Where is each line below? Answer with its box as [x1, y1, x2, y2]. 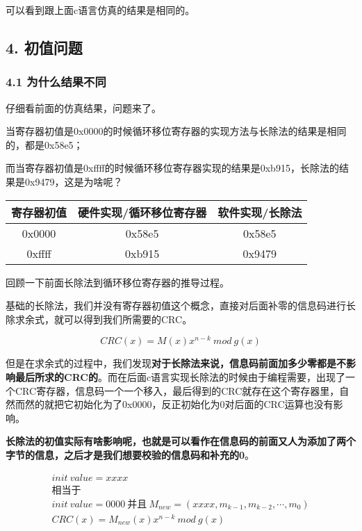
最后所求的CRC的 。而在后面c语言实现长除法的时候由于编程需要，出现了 [15, 370, 346, 384]
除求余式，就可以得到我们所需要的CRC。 [6, 311, 192, 326]
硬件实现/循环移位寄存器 [78, 204, 207, 220]
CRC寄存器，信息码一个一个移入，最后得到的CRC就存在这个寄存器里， [15, 383, 340, 398]
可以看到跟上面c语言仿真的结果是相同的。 [6, 3, 195, 17]
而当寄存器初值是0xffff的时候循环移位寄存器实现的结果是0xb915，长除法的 [6, 161, 339, 175]
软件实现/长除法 [217, 204, 302, 220]
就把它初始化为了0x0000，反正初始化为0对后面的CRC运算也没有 [44, 397, 334, 411]
